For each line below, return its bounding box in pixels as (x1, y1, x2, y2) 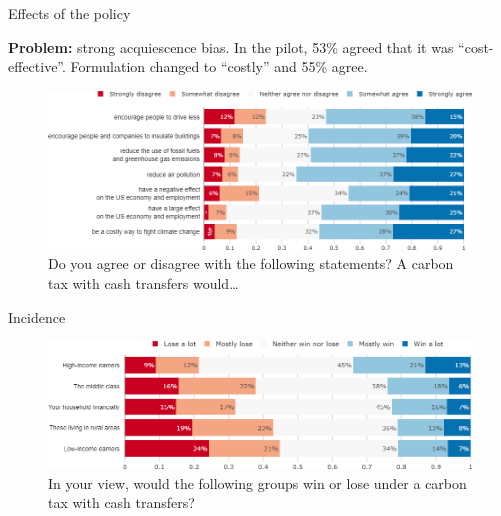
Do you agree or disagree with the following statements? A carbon (48, 253, 454, 274)
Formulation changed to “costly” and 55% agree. (70, 56, 368, 77)
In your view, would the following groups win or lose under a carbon (48, 472, 467, 493)
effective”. (8, 56, 66, 77)
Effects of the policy (8, 3, 131, 23)
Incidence (8, 306, 66, 327)
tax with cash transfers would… (48, 272, 239, 293)
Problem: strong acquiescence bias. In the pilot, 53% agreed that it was (8, 36, 454, 57)
